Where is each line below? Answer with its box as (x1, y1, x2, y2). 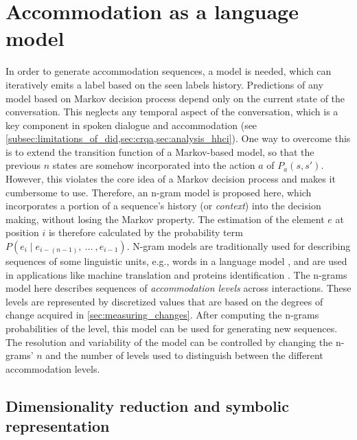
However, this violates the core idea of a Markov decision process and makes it (5, 172, 336, 186)
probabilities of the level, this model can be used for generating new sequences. (5, 321, 338, 335)
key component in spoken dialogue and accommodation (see (5, 117, 257, 132)
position (5, 225, 39, 240)
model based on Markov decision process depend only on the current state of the (5, 91, 345, 105)
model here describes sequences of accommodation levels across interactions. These (5, 281, 352, 295)
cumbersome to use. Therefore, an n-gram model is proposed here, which (5, 185, 312, 199)
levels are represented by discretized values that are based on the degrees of (5, 294, 323, 308)
